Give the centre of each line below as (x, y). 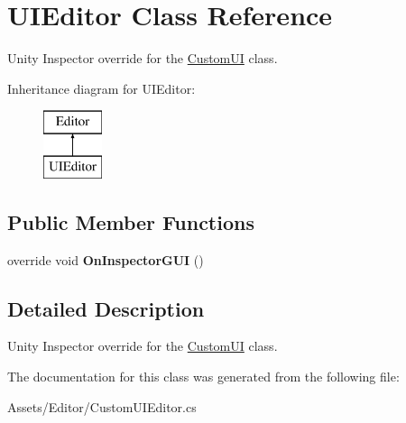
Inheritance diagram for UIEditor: (101, 88)
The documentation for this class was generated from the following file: (203, 377)
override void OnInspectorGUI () (106, 259)
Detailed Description (106, 308)
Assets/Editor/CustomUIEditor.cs (102, 406)
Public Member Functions (131, 221)
